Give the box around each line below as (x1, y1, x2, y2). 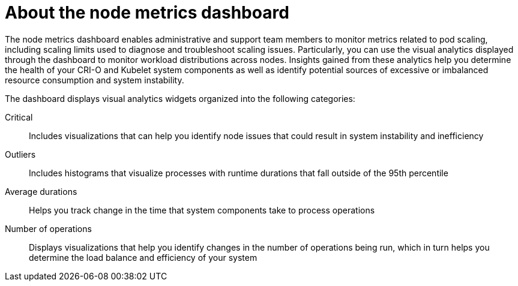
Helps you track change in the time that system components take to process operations (29, 204, 375, 215)
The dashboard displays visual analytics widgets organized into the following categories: (5, 93, 355, 104)
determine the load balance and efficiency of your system (29, 252, 257, 263)
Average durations (5, 186, 77, 197)
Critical (5, 112, 33, 122)
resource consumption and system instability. (5, 74, 184, 85)
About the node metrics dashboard (5, 2, 289, 23)
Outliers (5, 149, 36, 159)
